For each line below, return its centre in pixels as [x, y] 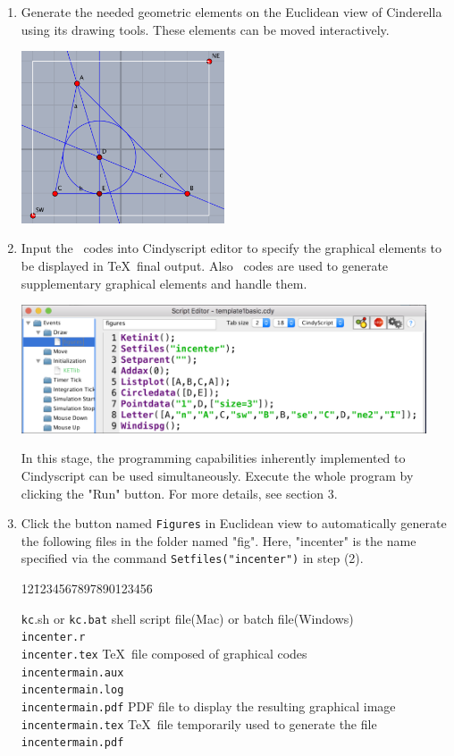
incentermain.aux [72, 672]
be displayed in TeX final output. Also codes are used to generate [205, 266]
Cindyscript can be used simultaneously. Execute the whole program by [217, 475]
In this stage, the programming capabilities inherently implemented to [213, 458]
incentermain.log [72, 690]
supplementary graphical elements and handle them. [164, 283]
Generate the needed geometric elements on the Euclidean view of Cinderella [231, 12]
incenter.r [53, 638]
